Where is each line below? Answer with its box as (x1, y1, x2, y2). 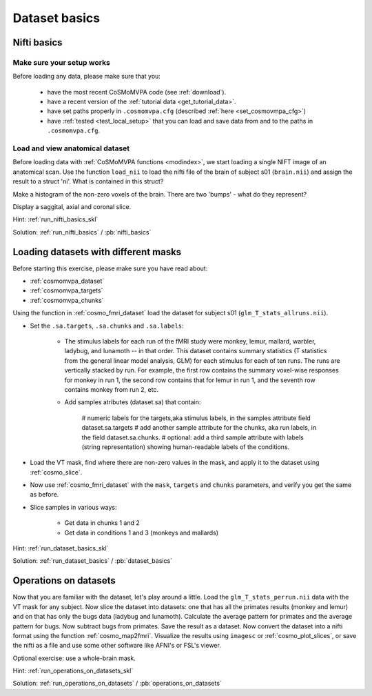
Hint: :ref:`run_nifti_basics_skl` (12, 215, 99, 223)
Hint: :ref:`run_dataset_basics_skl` (12, 544, 109, 553)
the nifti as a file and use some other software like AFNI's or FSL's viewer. (12, 642, 222, 650)
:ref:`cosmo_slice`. (30, 468, 83, 476)
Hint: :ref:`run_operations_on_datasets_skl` (12, 666, 134, 675)
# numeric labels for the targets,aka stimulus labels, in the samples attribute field (81, 414, 311, 422)
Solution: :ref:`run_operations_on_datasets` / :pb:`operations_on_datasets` (12, 679, 222, 688)
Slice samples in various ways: (30, 503, 117, 511)
